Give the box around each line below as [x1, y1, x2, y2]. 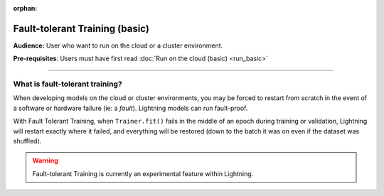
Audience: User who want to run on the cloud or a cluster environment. [13, 41, 223, 50]
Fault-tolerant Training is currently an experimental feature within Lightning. [32, 169, 254, 178]
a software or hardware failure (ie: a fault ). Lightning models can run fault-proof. [13, 104, 248, 112]
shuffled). [13, 137, 42, 145]
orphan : [13, 4, 38, 12]
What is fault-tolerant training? [13, 79, 122, 89]
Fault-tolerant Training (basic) [13, 22, 149, 35]
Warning [32, 156, 58, 165]
